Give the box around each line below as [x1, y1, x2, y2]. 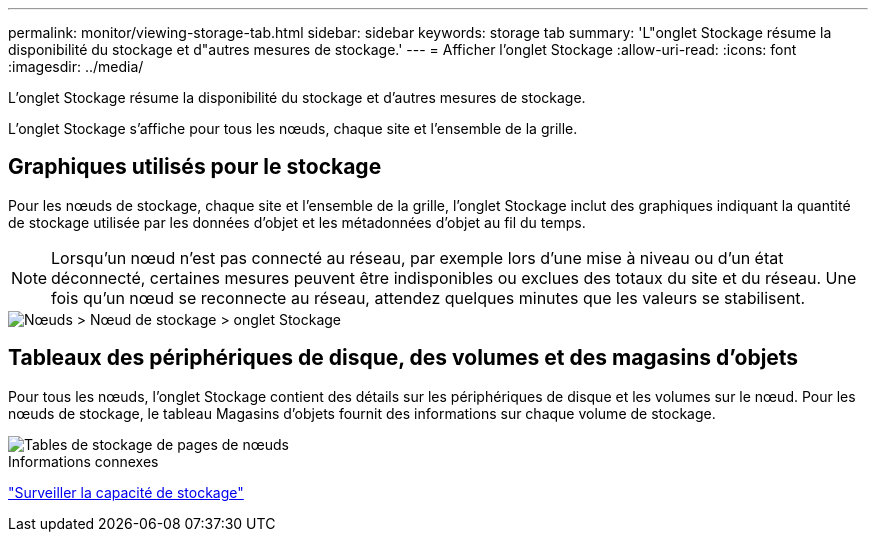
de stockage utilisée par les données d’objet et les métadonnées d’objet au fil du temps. [8, 213, 586, 231]
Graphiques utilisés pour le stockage [8, 154, 382, 180]
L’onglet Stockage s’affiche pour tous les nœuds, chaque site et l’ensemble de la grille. [8, 120, 578, 137]
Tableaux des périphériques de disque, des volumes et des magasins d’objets [8, 345, 799, 371]
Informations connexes [8, 452, 159, 470]
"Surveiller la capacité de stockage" [8, 483, 244, 501]
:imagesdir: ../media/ [8, 58, 144, 75]
